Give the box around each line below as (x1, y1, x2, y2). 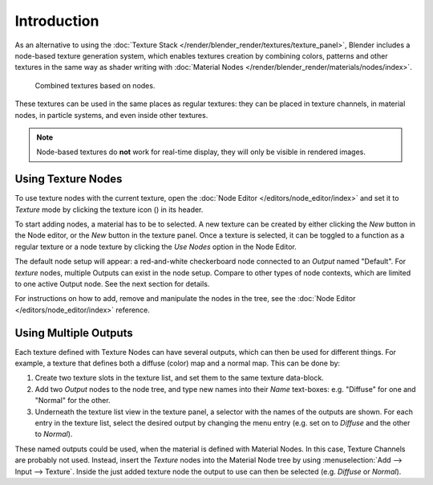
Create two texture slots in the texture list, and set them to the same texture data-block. (34, 373, 324, 383)
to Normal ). (34, 430, 73, 439)
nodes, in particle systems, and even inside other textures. (14, 110, 208, 120)
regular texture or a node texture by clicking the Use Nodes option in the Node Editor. (14, 242, 297, 251)
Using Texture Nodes (14, 173, 123, 186)
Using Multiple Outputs (14, 326, 134, 340)
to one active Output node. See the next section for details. (14, 279, 210, 288)
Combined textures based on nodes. (34, 80, 156, 90)
